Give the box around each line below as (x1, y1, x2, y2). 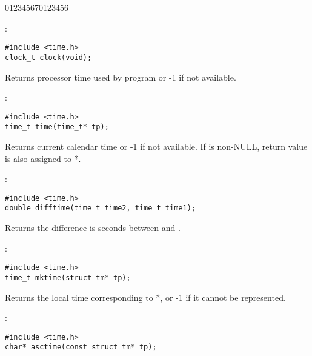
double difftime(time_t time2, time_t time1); (5, 204, 196, 213)
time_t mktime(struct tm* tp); (5, 273, 131, 282)
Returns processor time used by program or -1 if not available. (5, 70, 236, 83)
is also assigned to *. (5, 152, 81, 164)
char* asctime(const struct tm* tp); (5, 343, 157, 352)
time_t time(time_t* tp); (5, 123, 109, 132)
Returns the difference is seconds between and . (5, 221, 181, 234)
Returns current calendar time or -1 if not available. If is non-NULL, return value (5, 140, 308, 152)
